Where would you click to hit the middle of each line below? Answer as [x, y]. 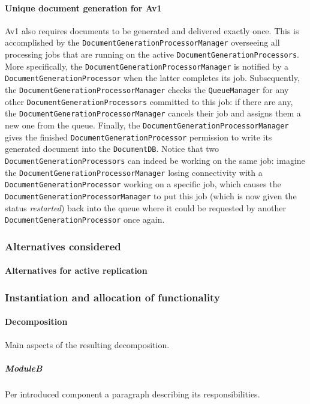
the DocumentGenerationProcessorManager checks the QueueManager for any [147, 90]
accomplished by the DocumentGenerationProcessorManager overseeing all [142, 42]
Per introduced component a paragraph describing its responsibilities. [133, 393]
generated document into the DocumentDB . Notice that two [112, 149]
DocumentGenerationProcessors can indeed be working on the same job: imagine [155, 160]
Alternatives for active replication [76, 270]
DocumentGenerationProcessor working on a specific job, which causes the [143, 184]
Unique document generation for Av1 [83, 8]
